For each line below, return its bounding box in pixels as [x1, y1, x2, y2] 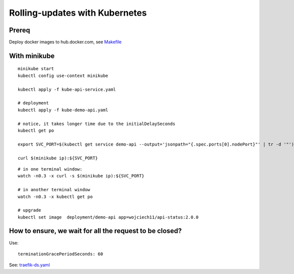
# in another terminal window [18, 187, 91, 193]
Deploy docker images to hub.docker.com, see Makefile [9, 39, 122, 45]
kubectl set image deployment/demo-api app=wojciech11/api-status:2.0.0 [18, 214, 199, 220]
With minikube [9, 51, 55, 60]
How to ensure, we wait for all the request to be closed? [9, 227, 182, 235]
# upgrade [18, 207, 41, 213]
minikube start [18, 66, 54, 72]
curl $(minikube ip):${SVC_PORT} [18, 155, 98, 161]
